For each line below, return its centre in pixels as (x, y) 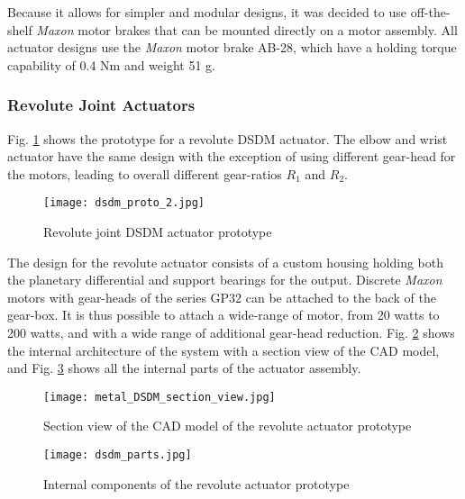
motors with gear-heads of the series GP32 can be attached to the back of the (222, 297)
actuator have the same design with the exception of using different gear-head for (232, 156)
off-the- (430, 12)
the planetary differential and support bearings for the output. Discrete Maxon (225, 280)
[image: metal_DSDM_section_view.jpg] (160, 397)
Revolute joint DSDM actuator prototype (158, 232)
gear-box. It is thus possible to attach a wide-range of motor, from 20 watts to (223, 315)
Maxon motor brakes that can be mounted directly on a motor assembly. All (247, 29)
